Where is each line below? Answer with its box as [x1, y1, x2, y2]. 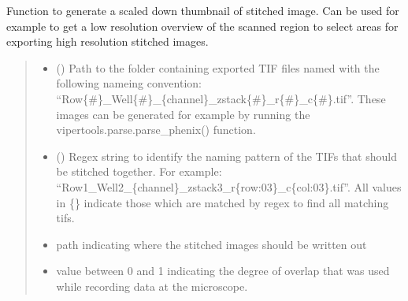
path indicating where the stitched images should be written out [56, 236, 367, 252]
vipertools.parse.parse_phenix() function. [56, 121, 256, 138]
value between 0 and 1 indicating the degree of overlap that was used [56, 262, 390, 279]
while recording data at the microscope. [56, 277, 248, 294]
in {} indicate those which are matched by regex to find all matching [56, 194, 389, 210]
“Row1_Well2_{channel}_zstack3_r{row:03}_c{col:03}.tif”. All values [56, 178, 402, 195]
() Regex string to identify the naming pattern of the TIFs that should [56, 147, 397, 164]
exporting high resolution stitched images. [6, 33, 209, 50]
